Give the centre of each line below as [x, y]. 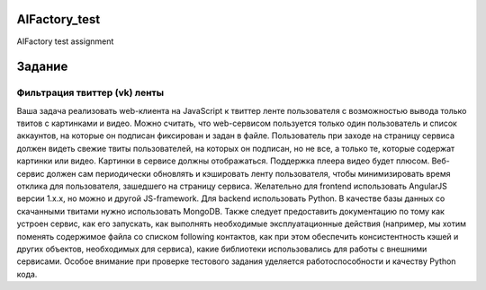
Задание [42, 67]
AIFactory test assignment [65, 41]
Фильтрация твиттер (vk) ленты [90, 92]
